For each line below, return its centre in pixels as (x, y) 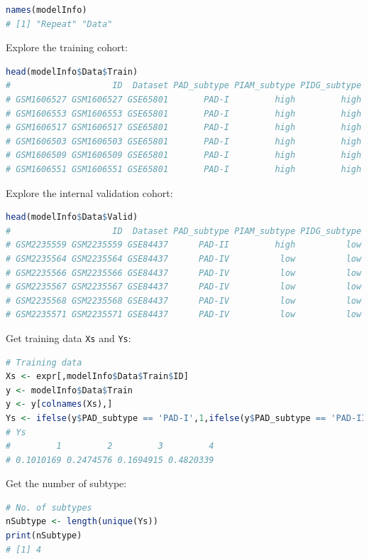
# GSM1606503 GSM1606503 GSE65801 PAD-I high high (184, 141)
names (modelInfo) (46, 10)
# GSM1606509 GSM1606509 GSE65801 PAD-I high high (184, 155)
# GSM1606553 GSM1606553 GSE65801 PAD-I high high (184, 113)
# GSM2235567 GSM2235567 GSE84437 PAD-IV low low (184, 287)
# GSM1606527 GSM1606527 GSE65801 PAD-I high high (184, 99)
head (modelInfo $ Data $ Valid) (72, 217)
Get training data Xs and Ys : (68, 337)
